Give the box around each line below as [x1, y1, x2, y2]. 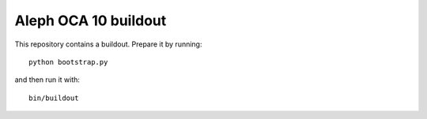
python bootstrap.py [28, 58, 108, 66]
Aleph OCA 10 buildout [14, 12, 167, 29]
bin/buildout [28, 93, 79, 102]
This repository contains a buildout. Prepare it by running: [14, 39, 202, 49]
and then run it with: [14, 75, 81, 84]
